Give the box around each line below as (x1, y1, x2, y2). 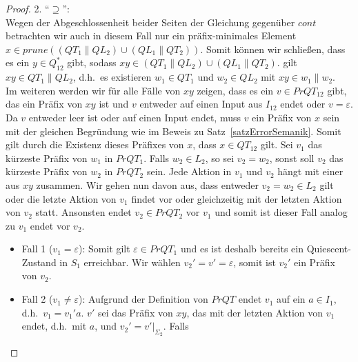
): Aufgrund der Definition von (79, 292, 208, 306)
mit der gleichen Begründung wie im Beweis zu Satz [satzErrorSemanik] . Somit (6, 123, 341, 138)
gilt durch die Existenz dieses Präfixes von (6, 137, 184, 152)
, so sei (205, 150, 235, 165)
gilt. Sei (260, 137, 293, 152)
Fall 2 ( (21, 292, 53, 306)
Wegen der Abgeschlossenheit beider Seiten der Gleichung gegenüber (6, 14, 295, 29)
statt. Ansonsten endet (35, 205, 132, 219)
